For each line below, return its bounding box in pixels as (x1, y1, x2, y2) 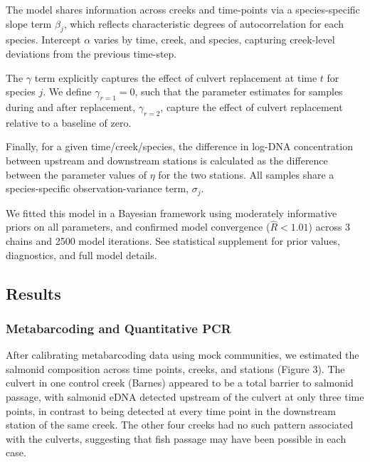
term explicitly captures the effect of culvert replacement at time (34, 70, 317, 85)
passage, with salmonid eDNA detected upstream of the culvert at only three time (6, 389, 364, 404)
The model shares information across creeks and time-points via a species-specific (6, 2, 360, 16)
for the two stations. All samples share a (158, 167, 334, 182)
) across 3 (308, 219, 351, 234)
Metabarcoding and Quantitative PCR (6, 319, 231, 337)
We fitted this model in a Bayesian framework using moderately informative (6, 205, 337, 220)
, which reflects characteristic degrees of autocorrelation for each (63, 16, 344, 31)
